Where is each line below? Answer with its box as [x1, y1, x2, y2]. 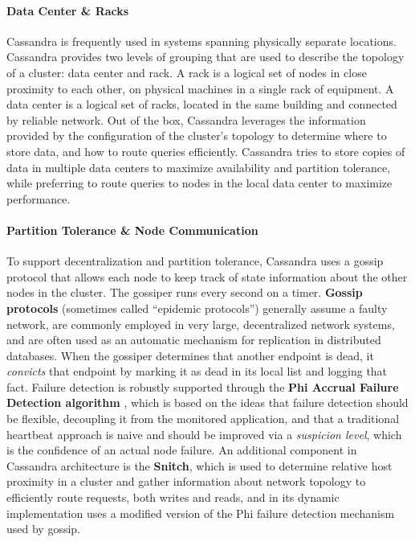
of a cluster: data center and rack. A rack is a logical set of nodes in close [6, 64, 367, 80]
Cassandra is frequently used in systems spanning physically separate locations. [6, 32, 397, 49]
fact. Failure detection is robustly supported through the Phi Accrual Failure [6, 378, 399, 395]
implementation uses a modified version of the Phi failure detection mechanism [6, 504, 395, 521]
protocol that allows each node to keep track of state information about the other [6, 268, 408, 285]
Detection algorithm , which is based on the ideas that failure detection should [6, 394, 409, 411]
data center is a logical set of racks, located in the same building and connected [6, 96, 397, 113]
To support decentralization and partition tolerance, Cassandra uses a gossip [6, 253, 384, 269]
